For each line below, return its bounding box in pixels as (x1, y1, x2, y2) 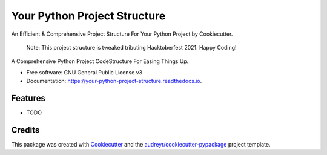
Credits (11, 125, 40, 135)
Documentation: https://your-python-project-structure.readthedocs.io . (26, 77, 202, 85)
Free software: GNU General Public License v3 (26, 68, 143, 76)
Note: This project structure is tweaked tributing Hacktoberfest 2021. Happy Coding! (26, 44, 237, 51)
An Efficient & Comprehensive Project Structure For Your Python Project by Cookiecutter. (11, 30, 233, 38)
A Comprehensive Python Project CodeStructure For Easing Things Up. (11, 58, 189, 65)
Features (11, 93, 45, 103)
